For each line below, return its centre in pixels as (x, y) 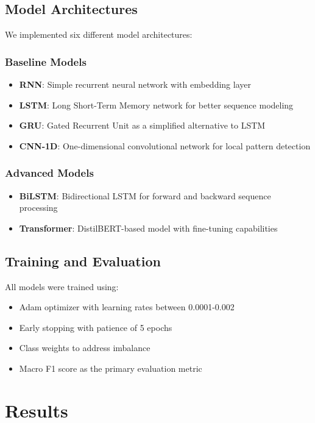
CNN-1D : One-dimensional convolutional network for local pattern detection (165, 145)
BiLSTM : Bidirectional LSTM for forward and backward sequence (145, 195)
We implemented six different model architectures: (99, 34)
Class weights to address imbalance (85, 348)
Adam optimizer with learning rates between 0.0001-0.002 (127, 307)
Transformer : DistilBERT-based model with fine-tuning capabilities (148, 228)
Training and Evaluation (83, 261)
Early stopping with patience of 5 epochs (96, 327)
